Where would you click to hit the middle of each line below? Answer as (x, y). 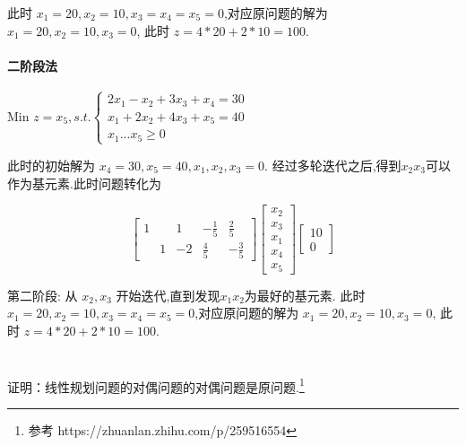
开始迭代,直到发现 (168, 295)
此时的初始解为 (51, 165)
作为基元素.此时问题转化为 (84, 183)
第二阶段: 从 (43, 295)
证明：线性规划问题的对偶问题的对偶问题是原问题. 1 (156, 385)
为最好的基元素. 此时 (305, 295)
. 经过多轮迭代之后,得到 (333, 165)
